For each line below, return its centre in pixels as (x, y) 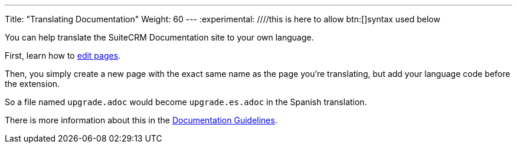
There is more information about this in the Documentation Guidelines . (141, 120)
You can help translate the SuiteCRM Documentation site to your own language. (159, 37)
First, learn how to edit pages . (63, 55)
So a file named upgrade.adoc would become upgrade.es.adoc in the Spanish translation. (186, 102)
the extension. (32, 84)
